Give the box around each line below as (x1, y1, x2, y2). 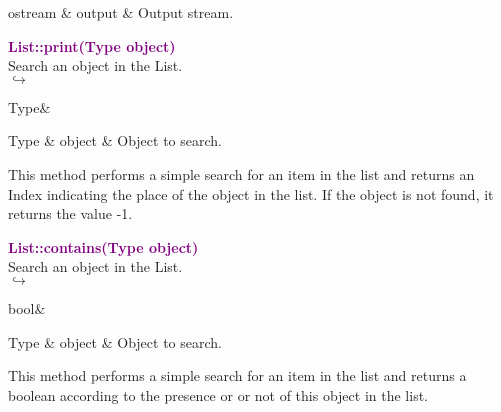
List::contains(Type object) (8, 236, 199, 257)
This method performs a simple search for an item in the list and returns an (8, 163, 475, 184)
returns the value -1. (8, 203, 133, 224)
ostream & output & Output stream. (8, 2, 234, 22)
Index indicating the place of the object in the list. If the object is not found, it (8, 183, 494, 204)
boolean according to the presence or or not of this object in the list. (8, 384, 428, 405)
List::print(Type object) (8, 35, 176, 56)
